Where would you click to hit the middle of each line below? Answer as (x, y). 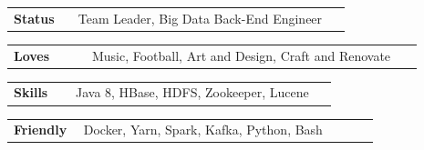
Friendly (41, 130)
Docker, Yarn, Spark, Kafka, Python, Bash (203, 130)
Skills (31, 92)
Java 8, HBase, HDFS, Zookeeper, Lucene (192, 92)
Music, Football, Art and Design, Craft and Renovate (241, 55)
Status (34, 18)
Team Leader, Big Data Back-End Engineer (200, 18)
